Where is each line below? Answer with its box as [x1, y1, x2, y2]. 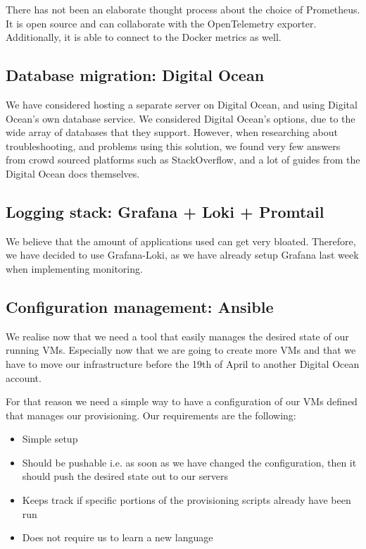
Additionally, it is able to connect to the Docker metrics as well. [6, 30, 282, 44]
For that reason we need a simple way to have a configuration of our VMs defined [6, 394, 358, 409]
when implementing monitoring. [6, 261, 143, 276]
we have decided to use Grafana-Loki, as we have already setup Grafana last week [6, 247, 359, 262]
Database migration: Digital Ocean [6, 64, 265, 86]
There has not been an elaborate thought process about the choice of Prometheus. [6, 2, 360, 16]
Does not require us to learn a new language [22, 530, 213, 545]
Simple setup [22, 431, 78, 446]
